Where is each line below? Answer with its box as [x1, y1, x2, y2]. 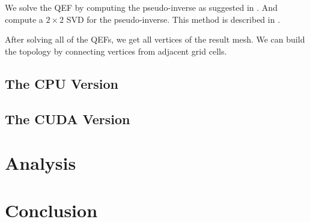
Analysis [5, 151, 76, 175]
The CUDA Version [5, 109, 130, 128]
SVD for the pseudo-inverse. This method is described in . [66, 13, 281, 25]
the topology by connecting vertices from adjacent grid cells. [5, 44, 227, 57]
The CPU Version [5, 74, 118, 92]
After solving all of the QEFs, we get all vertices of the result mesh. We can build [5, 33, 305, 46]
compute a [5, 13, 43, 25]
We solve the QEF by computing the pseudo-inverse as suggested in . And [5, 1, 278, 13]
